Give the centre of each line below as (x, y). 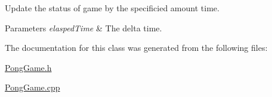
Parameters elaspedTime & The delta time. (84, 28)
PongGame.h (28, 67)
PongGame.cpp (33, 87)
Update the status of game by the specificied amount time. (112, 8)
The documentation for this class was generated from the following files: (136, 48)
